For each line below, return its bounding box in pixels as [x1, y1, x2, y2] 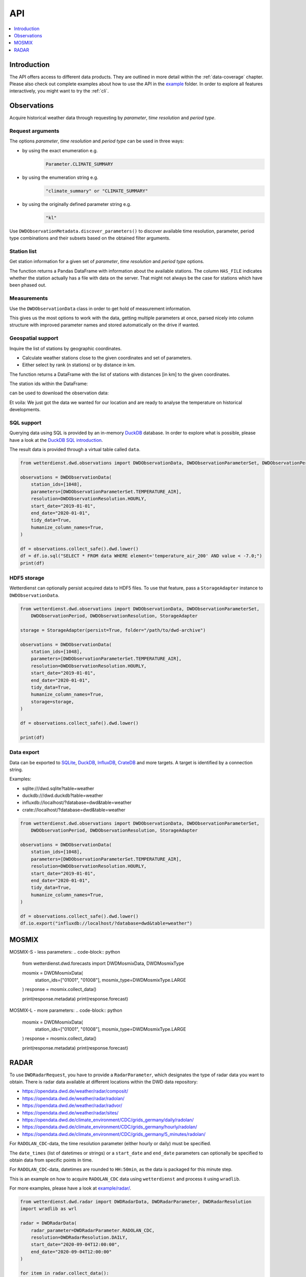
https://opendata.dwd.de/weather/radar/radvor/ [22, 1102, 122, 1108]
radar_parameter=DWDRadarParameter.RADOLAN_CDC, [31, 1227, 155, 1233]
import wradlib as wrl [20, 1206, 77, 1212]
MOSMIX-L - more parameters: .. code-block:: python [9, 1007, 122, 1013]
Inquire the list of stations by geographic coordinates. [9, 345, 122, 351]
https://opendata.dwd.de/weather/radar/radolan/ [22, 1095, 125, 1101]
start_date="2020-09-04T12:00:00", [31, 1242, 120, 1247]
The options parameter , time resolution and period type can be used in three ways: [9, 138, 184, 144]
